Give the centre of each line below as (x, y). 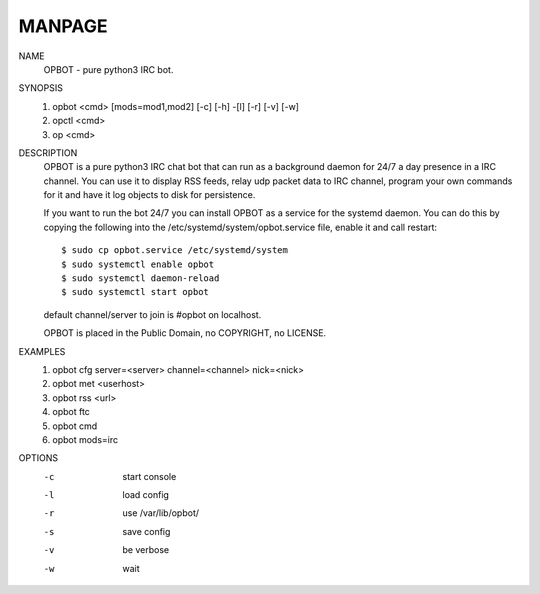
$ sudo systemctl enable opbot (138, 264)
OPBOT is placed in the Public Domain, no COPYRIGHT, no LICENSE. (185, 333)
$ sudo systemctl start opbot (135, 292)
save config (146, 531)
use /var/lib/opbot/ (161, 513)
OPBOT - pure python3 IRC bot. (108, 69)
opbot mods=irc (85, 439)
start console (149, 476)
